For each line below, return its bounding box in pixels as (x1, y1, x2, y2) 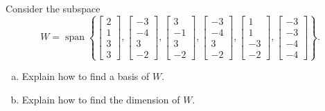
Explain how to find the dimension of (21, 92, 180, 106)
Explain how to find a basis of (21, 69, 150, 83)
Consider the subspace (6, 1, 100, 15)
